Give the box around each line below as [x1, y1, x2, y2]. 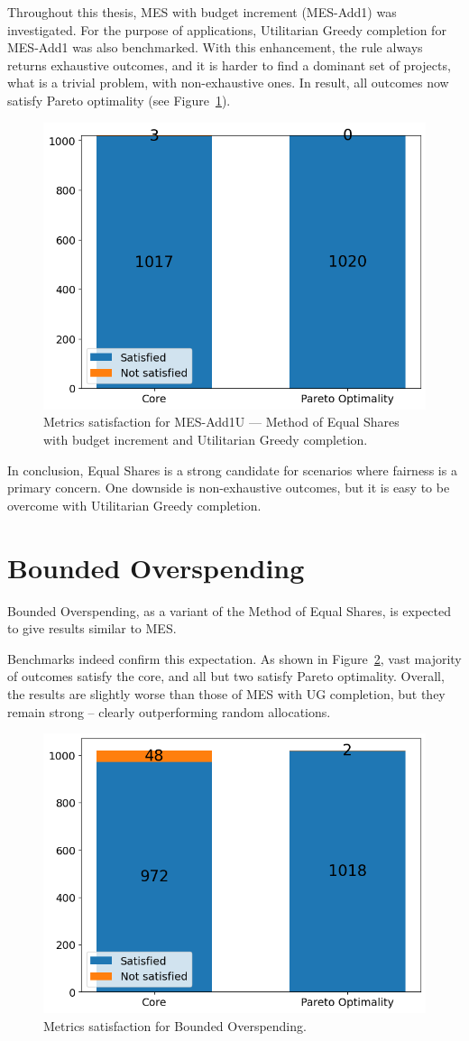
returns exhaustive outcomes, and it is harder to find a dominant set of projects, [7, 55, 451, 74]
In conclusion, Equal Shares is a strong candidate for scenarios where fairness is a [7, 460, 457, 479]
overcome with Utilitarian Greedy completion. [7, 495, 262, 514]
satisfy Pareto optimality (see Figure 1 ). [7, 90, 231, 109]
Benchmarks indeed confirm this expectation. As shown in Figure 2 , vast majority [7, 649, 462, 668]
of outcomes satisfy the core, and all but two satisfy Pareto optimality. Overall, [7, 667, 445, 686]
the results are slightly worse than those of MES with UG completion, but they [7, 684, 446, 703]
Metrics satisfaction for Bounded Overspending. [43, 1016, 307, 1035]
